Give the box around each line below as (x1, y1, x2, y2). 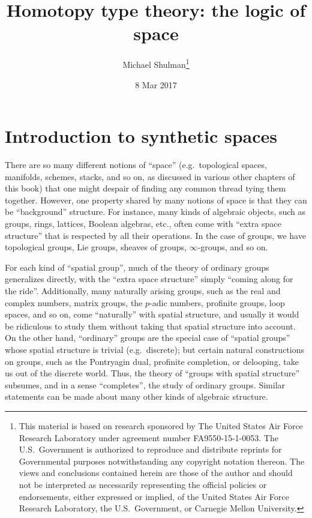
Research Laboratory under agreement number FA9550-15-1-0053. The (19, 431, 278, 444)
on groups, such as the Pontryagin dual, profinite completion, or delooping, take (5, 355, 299, 367)
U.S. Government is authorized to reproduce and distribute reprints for (19, 443, 282, 456)
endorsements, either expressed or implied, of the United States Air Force (19, 490, 289, 502)
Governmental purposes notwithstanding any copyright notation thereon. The (19, 454, 305, 467)
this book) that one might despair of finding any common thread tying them (5, 182, 286, 194)
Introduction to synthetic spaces (5, 124, 277, 148)
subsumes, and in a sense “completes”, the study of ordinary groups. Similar (5, 378, 286, 391)
